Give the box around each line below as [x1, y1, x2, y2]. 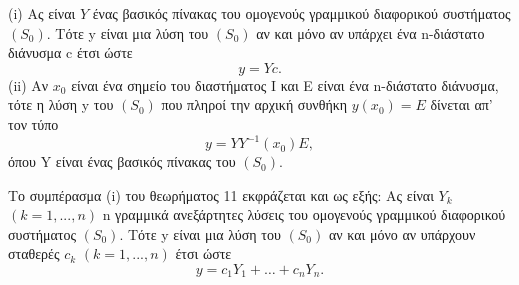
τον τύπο [8, 113, 59, 134]
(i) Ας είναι [8, 3, 76, 23]
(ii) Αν [8, 74, 49, 95]
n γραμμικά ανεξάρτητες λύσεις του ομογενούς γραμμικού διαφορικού [102, 204, 506, 225]
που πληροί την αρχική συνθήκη [161, 94, 348, 115]
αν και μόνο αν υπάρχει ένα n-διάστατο [256, 22, 485, 43]
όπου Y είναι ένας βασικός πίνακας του [8, 151, 236, 172]
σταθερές [8, 243, 60, 264]
